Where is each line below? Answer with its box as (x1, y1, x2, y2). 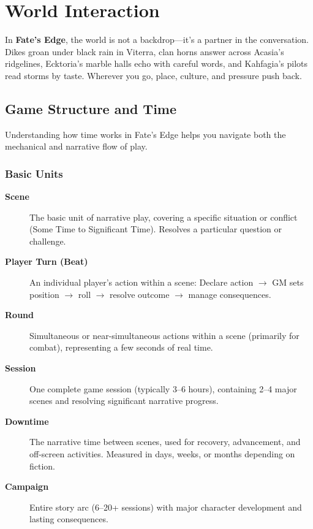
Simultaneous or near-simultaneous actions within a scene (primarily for (29, 329, 300, 341)
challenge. (29, 234, 66, 247)
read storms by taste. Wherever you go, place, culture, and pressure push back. (5, 69, 302, 82)
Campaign (5, 480, 49, 493)
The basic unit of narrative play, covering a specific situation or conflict (29, 210, 298, 223)
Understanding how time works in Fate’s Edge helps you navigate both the (5, 127, 286, 140)
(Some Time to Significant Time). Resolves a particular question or (29, 223, 282, 235)
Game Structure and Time (5, 99, 177, 118)
